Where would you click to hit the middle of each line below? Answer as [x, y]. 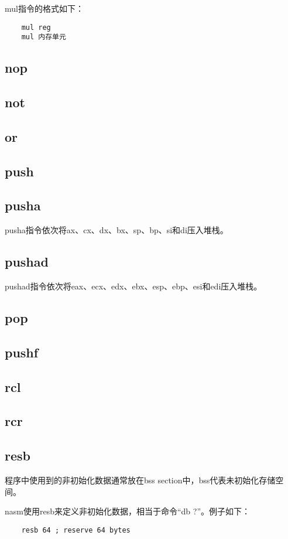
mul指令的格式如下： [44, 8]
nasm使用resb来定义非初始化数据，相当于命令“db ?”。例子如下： [128, 511]
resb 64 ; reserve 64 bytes [76, 530]
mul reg [36, 27]
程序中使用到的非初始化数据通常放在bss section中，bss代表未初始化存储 [140, 480]
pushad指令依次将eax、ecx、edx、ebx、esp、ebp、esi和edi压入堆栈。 [133, 286]
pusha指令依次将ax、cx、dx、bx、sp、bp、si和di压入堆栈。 [116, 230]
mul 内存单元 [44, 37]
